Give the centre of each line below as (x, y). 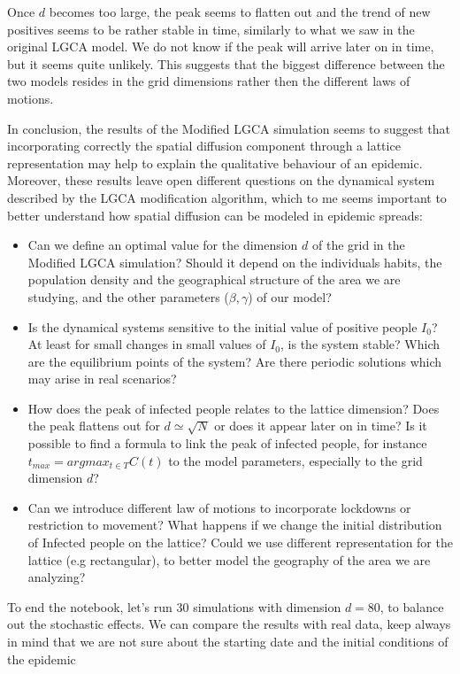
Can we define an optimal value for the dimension (163, 245)
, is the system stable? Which (360, 344)
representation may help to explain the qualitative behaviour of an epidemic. (215, 163)
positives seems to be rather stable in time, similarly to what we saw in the (211, 29)
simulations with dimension (267, 606)
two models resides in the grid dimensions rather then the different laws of (209, 81)
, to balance (412, 606)
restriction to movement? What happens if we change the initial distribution (235, 525)
